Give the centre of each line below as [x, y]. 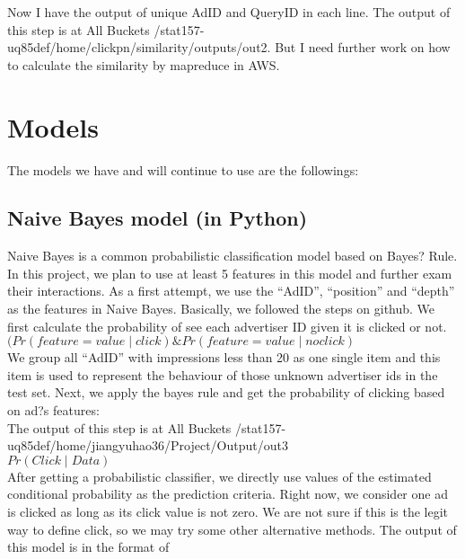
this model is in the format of [88, 547]
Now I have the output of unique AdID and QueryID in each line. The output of [229, 12]
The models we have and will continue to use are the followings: [183, 169]
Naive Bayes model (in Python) [158, 218]
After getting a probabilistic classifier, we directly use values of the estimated [219, 476]
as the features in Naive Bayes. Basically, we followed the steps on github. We [221, 309]
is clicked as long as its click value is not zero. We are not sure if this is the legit [228, 512]
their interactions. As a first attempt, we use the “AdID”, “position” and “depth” [231, 291]
